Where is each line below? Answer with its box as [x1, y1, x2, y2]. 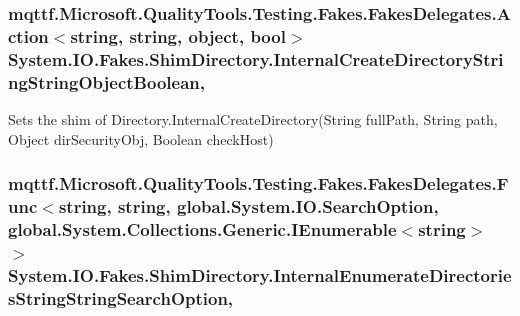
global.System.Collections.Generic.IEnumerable [8, 216, 397, 241]
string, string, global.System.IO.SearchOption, [58, 194, 439, 219]
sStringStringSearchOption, [8, 285, 234, 310]
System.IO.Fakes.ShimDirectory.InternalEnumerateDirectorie [8, 262, 512, 287]
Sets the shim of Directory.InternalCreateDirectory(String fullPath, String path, [8, 108, 498, 129]
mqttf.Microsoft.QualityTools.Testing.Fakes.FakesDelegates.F [8, 171, 509, 196]
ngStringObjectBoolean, [8, 69, 205, 94]
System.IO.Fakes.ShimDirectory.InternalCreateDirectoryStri [8, 46, 504, 71]
